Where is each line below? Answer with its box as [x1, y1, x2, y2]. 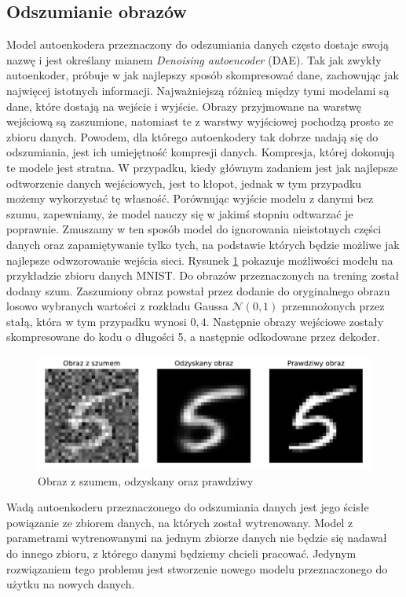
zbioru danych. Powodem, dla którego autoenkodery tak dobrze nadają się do [6, 128, 379, 145]
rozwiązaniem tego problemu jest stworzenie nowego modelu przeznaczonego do [6, 560, 388, 577]
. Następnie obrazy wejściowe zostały [206, 313, 384, 329]
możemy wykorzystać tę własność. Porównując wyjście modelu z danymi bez [6, 190, 374, 207]
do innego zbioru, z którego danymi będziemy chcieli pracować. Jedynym [6, 544, 357, 561]
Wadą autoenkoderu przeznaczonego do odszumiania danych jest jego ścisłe [6, 499, 369, 515]
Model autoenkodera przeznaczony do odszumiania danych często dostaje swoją [6, 36, 389, 53]
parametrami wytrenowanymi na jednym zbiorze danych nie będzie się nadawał [6, 529, 387, 546]
